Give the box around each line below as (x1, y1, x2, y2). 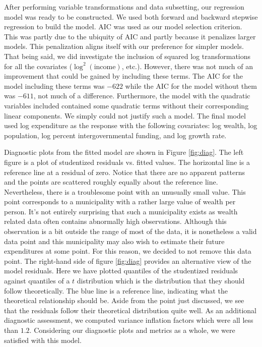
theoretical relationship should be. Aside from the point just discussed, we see (4, 295, 244, 306)
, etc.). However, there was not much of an (121, 61, 253, 71)
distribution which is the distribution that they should (77, 275, 245, 286)
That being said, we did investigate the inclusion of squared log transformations (4, 50, 251, 61)
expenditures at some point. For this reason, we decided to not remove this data (4, 246, 251, 256)
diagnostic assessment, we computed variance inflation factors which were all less (4, 315, 253, 325)
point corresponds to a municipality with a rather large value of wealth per (4, 196, 236, 207)
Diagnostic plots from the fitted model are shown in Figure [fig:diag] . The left (4, 147, 244, 157)
